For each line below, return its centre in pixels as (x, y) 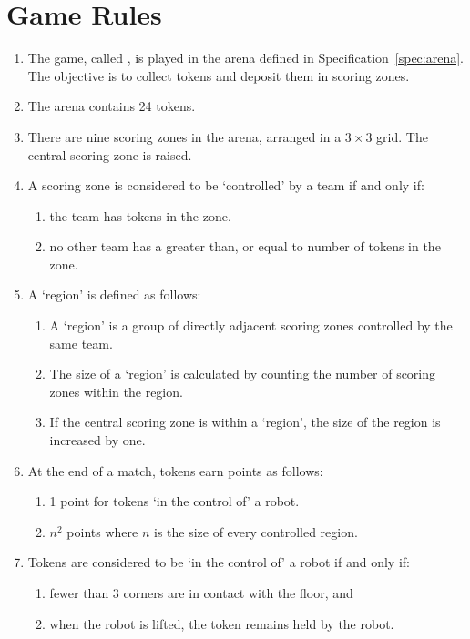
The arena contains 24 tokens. (112, 106)
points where (102, 531)
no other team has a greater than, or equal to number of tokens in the (245, 246)
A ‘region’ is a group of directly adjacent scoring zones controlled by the (251, 325)
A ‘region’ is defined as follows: (114, 294)
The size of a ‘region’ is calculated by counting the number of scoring (243, 374)
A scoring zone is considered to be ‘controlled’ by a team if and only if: (226, 185)
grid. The (402, 136)
